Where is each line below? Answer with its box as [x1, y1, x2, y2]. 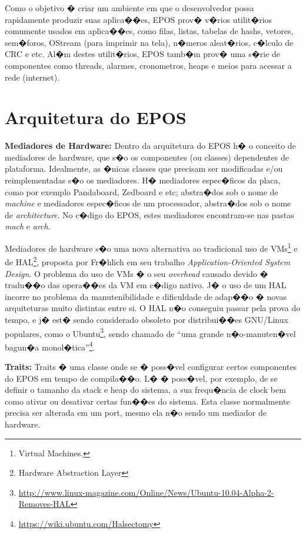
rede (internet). [5, 71, 60, 83]
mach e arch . [5, 220, 51, 232]
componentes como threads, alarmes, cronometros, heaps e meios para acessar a [5, 59, 292, 71]
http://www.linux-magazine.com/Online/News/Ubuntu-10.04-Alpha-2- [18, 486, 274, 498]
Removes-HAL [18, 498, 71, 510]
